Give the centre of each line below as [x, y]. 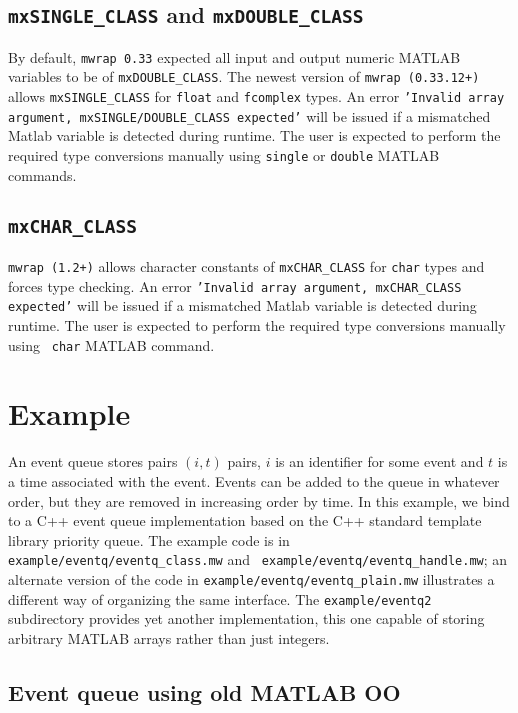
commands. [42, 174]
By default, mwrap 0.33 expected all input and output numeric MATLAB [234, 56]
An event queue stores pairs [93, 461]
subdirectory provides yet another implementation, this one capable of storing [246, 618]
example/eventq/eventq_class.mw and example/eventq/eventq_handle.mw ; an [258, 559]
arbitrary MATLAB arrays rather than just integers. [169, 637]
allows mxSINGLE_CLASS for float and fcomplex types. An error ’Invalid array [256, 96]
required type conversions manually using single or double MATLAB [224, 155]
